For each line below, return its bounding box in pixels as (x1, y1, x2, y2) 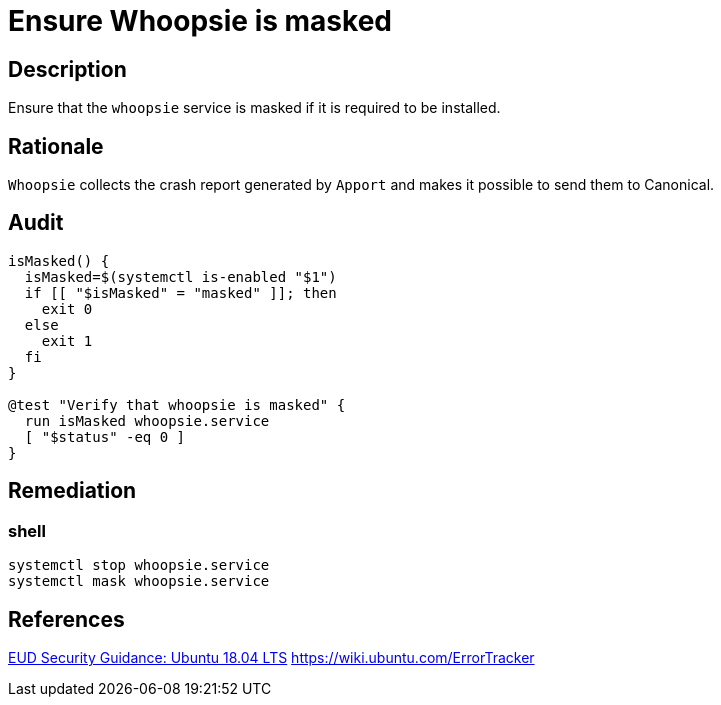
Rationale (8, 133, 104, 159)
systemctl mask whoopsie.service (8, 573, 270, 590)
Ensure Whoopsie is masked (8, 4, 392, 38)
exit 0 (41, 300, 93, 317)
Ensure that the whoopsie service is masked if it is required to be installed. (8, 99, 501, 117)
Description (8, 56, 127, 82)
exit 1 (41, 332, 93, 349)
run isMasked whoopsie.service (24, 412, 270, 429)
